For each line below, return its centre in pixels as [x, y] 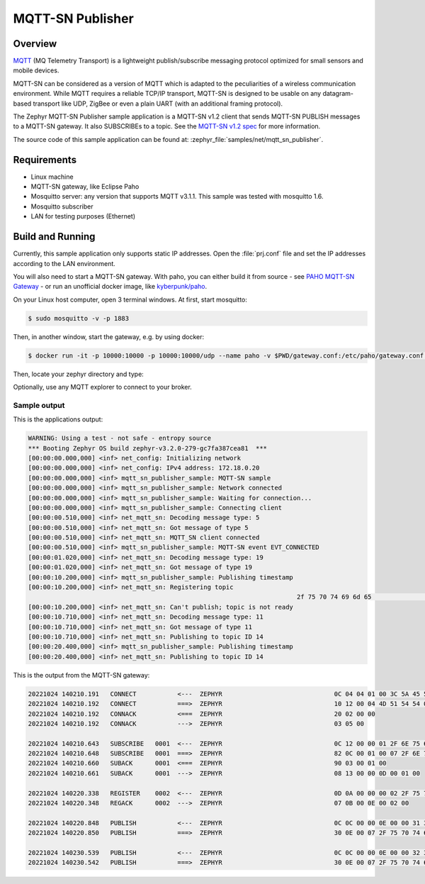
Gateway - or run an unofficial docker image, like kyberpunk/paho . [110, 287]
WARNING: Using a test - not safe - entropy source [120, 438]
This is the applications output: [58, 419]
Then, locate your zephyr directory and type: [79, 374]
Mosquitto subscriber [62, 206]
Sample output [39, 405]
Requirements [45, 160]
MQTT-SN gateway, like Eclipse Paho [85, 187]
